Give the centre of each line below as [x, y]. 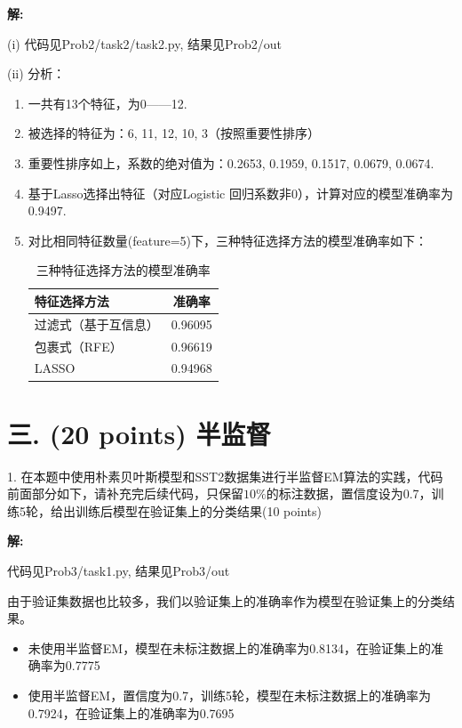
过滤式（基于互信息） [96, 324]
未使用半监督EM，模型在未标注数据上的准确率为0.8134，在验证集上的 [230, 647]
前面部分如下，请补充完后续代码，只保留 [125, 493]
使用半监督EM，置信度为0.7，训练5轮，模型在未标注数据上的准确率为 [230, 696]
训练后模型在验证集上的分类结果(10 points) [198, 510]
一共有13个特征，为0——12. [108, 103]
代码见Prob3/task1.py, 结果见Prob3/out [119, 571]
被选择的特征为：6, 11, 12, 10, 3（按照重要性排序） [174, 133]
